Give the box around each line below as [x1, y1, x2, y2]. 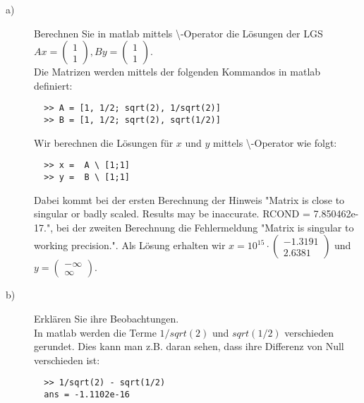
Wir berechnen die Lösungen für [34, 135, 174, 150]
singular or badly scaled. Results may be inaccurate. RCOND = [34, 206, 310, 221]
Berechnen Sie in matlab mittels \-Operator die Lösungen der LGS [34, 25, 323, 40]
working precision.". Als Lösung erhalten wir [34, 238, 226, 253]
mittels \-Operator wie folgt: [213, 135, 337, 150]
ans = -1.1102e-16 [44, 390, 131, 399]
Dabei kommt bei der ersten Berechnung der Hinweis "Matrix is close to [34, 192, 345, 207]
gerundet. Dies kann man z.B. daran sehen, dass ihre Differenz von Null [34, 339, 344, 354]
